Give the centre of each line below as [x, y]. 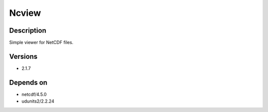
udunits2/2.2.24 [38, 101]
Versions [23, 56]
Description [28, 30]
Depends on [28, 83]
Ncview [25, 13]
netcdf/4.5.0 [34, 94]
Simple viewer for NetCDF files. [41, 43]
